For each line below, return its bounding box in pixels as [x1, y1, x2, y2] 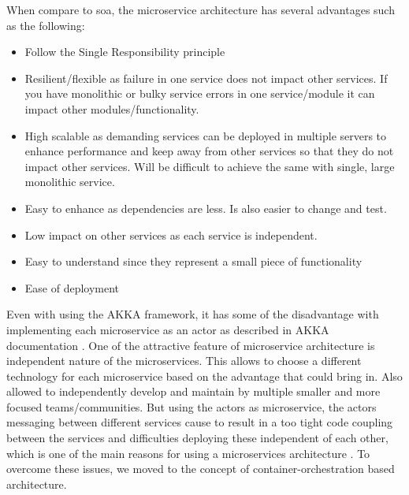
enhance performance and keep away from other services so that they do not [24, 143, 394, 159]
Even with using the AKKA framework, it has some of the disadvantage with [6, 306, 379, 322]
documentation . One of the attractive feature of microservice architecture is [6, 337, 375, 353]
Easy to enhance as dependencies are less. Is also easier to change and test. [24, 199, 387, 216]
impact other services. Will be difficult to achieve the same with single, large [24, 158, 395, 174]
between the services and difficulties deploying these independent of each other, [6, 430, 389, 446]
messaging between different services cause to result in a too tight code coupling [6, 414, 393, 430]
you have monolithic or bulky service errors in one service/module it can [24, 85, 375, 102]
